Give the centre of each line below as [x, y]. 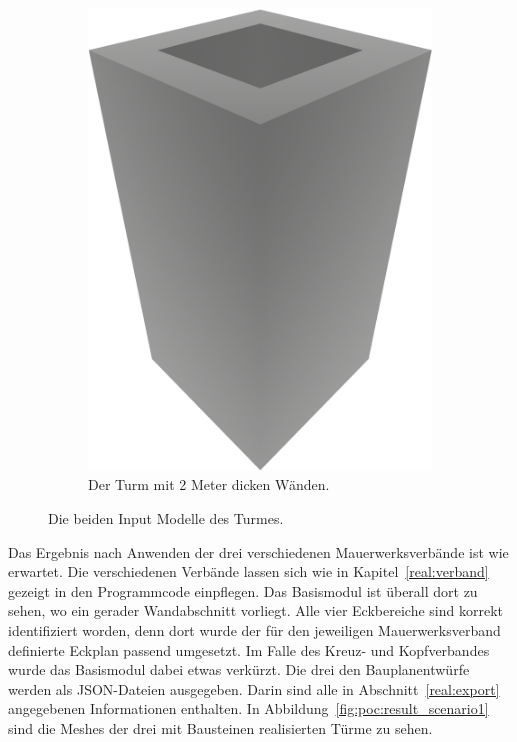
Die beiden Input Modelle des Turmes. [166, 518]
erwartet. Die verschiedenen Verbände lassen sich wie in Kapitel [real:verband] [248, 571]
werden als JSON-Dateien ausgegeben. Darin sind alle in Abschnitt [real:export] [254, 688]
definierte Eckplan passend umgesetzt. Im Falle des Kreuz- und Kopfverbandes [249, 649]
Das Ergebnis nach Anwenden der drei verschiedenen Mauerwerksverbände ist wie [258, 551]
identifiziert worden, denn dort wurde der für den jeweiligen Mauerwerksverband [254, 630]
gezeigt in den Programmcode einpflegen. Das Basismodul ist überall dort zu [243, 590]
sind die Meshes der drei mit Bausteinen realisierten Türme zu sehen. [220, 728]
